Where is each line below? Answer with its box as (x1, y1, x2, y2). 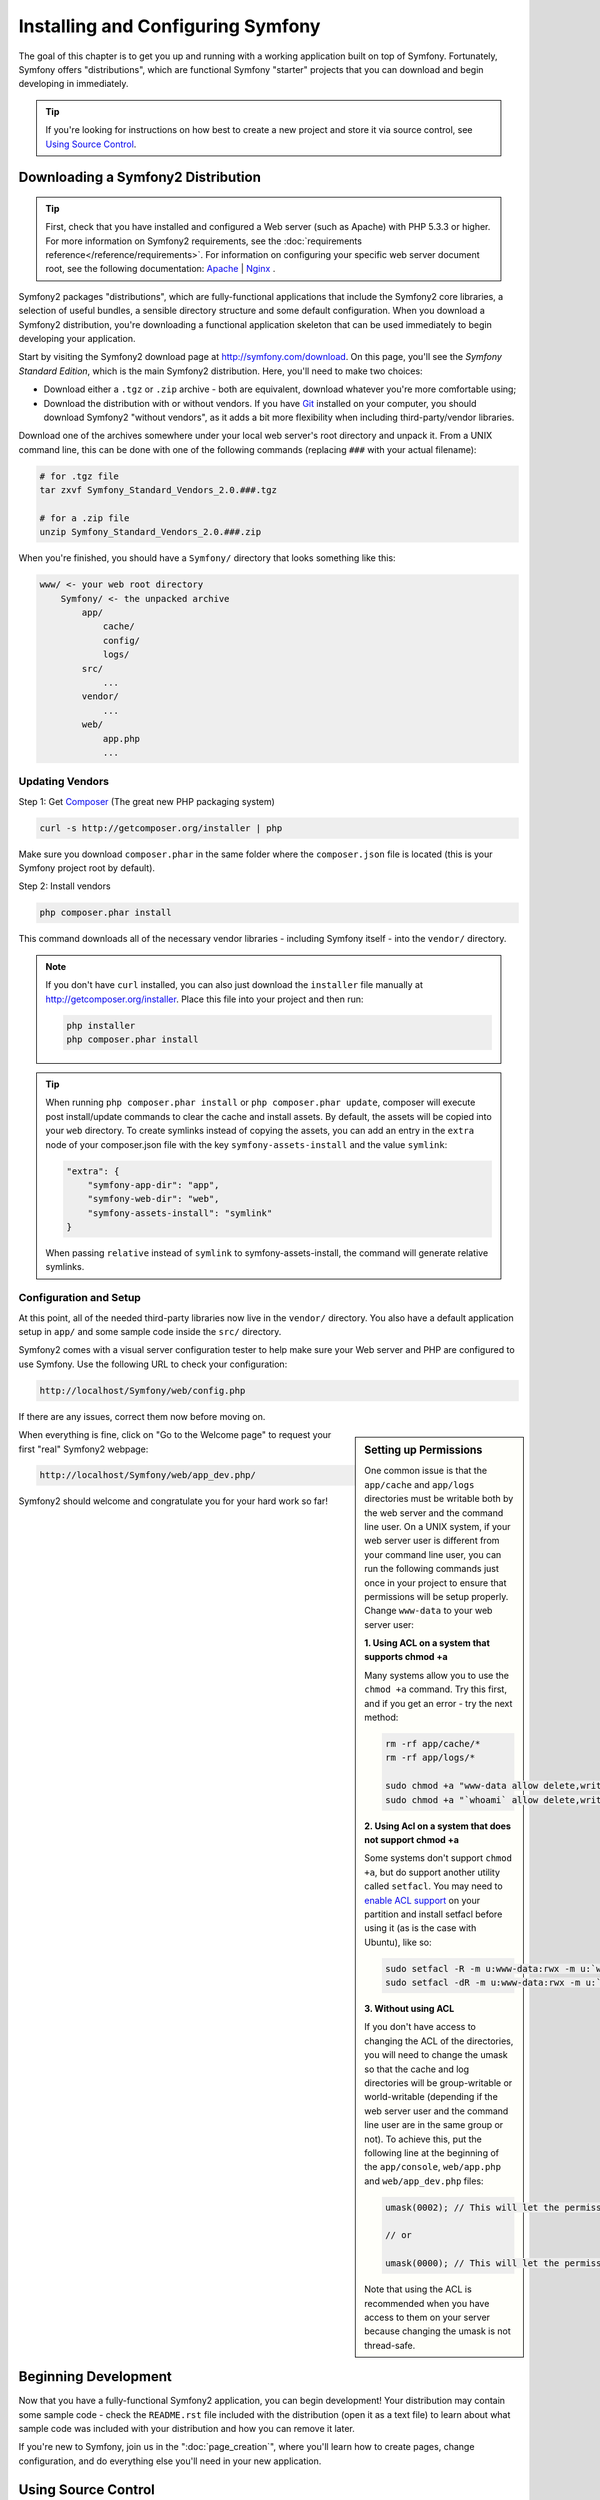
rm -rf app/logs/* (385, 1752, 475, 1764)
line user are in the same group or (364, 2119, 504, 2131)
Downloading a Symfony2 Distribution (18, 169, 262, 186)
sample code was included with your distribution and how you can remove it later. (18, 2423, 355, 2435)
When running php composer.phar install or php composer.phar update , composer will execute (45, 1096, 476, 1109)
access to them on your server (364, 2311, 490, 2324)
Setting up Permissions (364, 1443, 483, 1457)
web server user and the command (364, 2105, 509, 2117)
